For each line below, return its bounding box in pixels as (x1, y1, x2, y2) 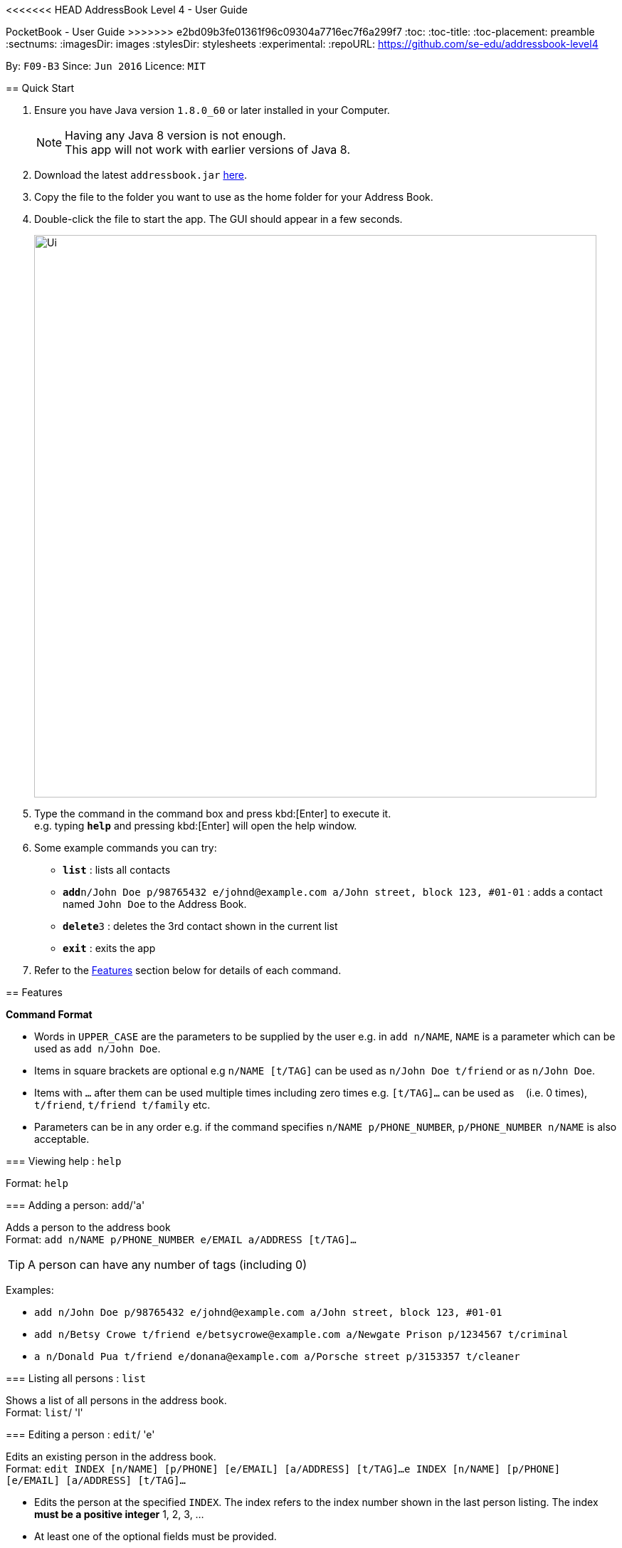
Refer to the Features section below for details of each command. (34, 964, 342, 976)
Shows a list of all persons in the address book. (6, 1394, 227, 1406)
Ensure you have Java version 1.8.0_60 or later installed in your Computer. (34, 104, 390, 116)
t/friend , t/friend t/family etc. (34, 1099, 211, 1111)
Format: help (6, 1177, 68, 1189)
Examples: (6, 1284, 54, 1296)
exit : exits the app (63, 942, 156, 954)
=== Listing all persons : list (6, 1372, 146, 1384)
